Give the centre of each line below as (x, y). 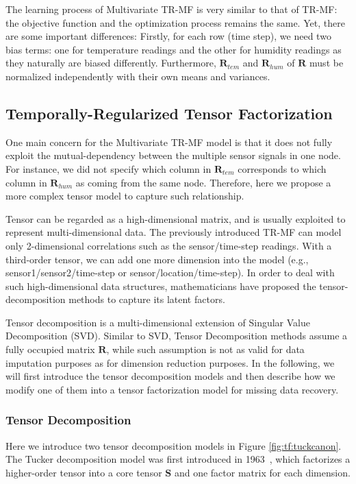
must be (327, 63)
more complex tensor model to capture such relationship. (125, 196)
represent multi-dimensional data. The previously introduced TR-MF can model (174, 232)
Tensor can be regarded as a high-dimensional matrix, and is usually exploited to (176, 218)
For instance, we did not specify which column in (109, 168)
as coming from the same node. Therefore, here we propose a (203, 182)
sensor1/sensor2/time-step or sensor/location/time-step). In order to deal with (170, 273)
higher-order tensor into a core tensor (84, 472)
